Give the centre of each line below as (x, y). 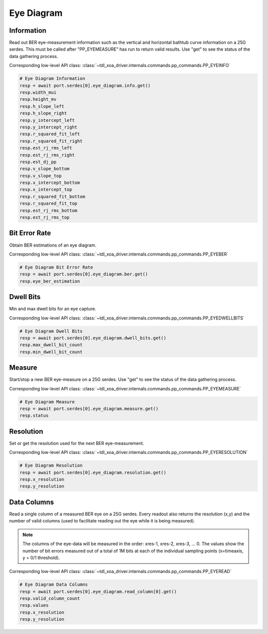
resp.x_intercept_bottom (50, 183)
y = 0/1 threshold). (41, 558)
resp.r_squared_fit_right (51, 141)
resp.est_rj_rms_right (47, 155)
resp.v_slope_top (41, 176)
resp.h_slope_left (42, 106)
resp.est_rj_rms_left (46, 148)
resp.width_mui (38, 93)
